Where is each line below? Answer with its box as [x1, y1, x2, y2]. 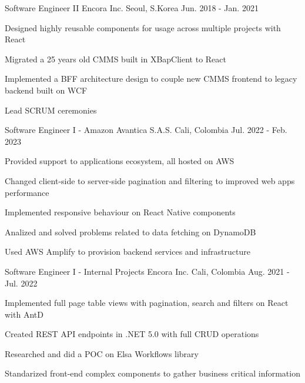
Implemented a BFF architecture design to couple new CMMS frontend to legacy [5, 72, 297, 85]
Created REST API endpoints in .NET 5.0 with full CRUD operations [5, 328, 259, 340]
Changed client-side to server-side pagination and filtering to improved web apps [5, 174, 295, 186]
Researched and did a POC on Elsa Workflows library [5, 347, 199, 359]
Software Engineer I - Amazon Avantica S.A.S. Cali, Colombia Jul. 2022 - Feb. [5, 124, 287, 136]
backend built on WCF [5, 84, 88, 96]
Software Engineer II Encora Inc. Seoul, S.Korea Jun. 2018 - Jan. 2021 [5, 2, 259, 14]
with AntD [5, 308, 43, 320]
